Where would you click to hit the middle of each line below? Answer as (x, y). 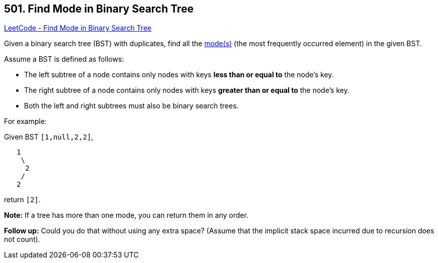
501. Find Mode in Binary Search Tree (99, 9)
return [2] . (23, 200)
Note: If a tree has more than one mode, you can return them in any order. (126, 215)
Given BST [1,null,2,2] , (49, 137)
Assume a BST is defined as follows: (64, 59)
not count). (22, 239)
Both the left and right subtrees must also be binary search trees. (132, 106)
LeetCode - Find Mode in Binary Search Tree (78, 28)
